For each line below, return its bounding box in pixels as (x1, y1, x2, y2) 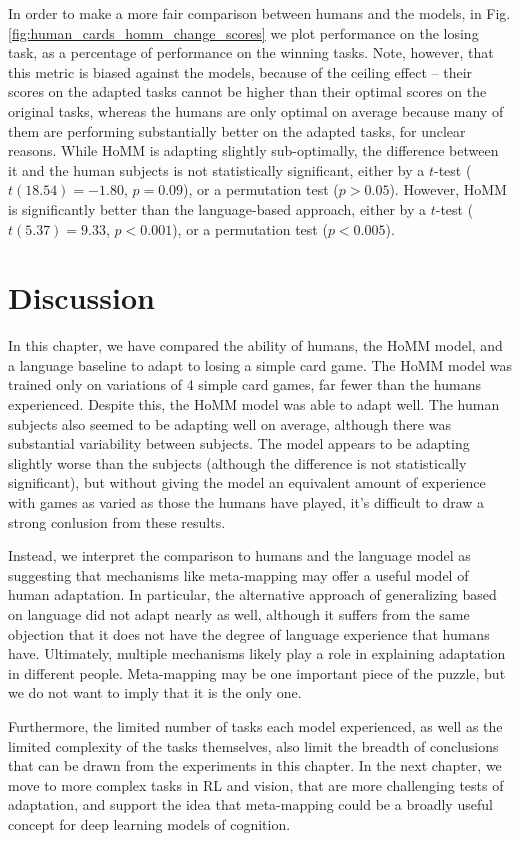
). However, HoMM (389, 179, 507, 200)
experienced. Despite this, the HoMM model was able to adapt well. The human (8, 394, 500, 415)
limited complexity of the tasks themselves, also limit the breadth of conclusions (8, 735, 499, 756)
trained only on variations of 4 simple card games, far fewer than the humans (8, 374, 482, 395)
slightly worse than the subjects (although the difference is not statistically (8, 452, 467, 473)
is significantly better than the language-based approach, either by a (8, 198, 427, 219)
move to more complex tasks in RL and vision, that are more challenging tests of (8, 774, 504, 795)
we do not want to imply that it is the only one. (8, 682, 302, 703)
